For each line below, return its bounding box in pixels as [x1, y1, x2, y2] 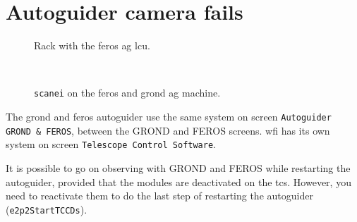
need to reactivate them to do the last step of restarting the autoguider [6, 188, 313, 203]
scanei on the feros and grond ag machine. [34, 85, 221, 100]
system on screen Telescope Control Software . [6, 137, 217, 152]
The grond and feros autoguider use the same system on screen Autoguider [6, 109, 332, 123]
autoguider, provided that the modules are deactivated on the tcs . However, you [6, 174, 351, 189]
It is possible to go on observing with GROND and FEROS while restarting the [6, 160, 351, 175]
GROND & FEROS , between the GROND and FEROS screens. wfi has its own [6, 123, 330, 137]
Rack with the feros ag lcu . [34, 38, 150, 53]
